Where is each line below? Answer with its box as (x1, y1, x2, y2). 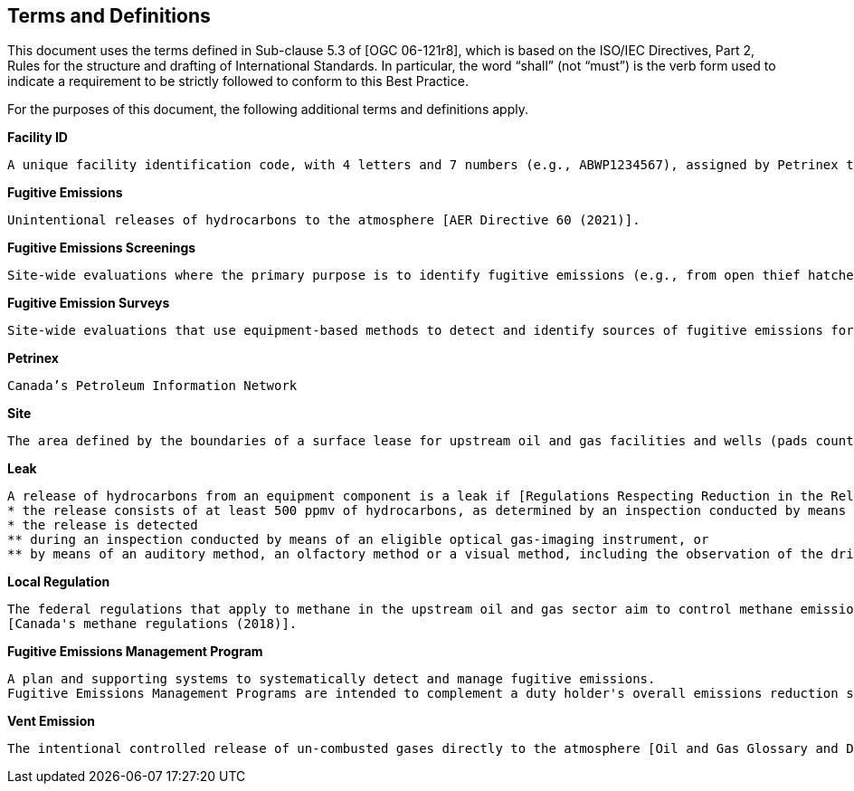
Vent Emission (7, 713, 95, 729)
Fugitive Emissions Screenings (7, 240, 196, 256)
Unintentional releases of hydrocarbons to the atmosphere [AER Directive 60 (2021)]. (7, 213, 640, 228)
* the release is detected (7, 518, 198, 533)
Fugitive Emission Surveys (7, 295, 170, 311)
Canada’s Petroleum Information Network (7, 378, 298, 394)
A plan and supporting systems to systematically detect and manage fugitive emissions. (7, 672, 656, 687)
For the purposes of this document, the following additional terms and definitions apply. (7, 101, 528, 118)
